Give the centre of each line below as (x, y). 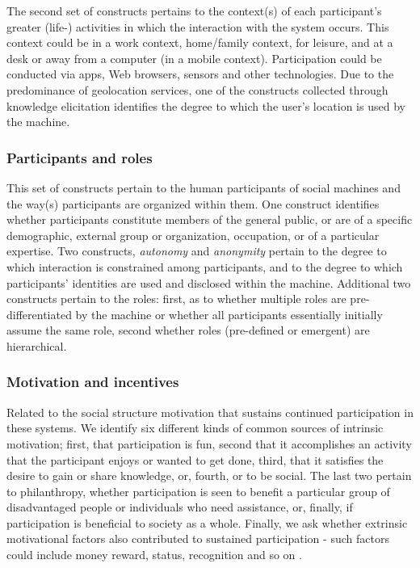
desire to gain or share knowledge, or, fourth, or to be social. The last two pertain (209, 475)
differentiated (39, 314)
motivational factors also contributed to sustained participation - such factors (198, 539)
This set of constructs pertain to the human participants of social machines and (204, 187)
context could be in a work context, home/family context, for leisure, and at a (200, 42)
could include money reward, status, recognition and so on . (154, 555)
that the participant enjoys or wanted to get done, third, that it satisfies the (195, 459)
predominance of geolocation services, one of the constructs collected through (197, 89)
